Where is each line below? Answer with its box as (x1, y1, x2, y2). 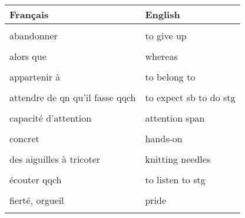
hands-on (145, 132, 183, 145)
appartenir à (9, 70, 61, 83)
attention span (145, 111, 205, 125)
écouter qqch (9, 173, 62, 186)
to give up (145, 29, 187, 42)
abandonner (9, 29, 58, 42)
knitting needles (145, 152, 211, 166)
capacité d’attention (9, 111, 92, 125)
